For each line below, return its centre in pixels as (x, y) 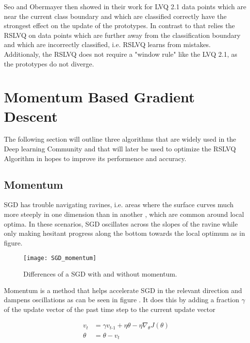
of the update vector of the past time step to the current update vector (110, 309)
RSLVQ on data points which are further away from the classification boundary (122, 35)
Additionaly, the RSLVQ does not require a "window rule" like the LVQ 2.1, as (121, 54)
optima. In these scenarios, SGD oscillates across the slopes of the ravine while (121, 223)
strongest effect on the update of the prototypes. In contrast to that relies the (119, 25)
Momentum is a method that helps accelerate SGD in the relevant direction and (123, 290)
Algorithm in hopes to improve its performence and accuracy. (95, 158)
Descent (31, 116)
